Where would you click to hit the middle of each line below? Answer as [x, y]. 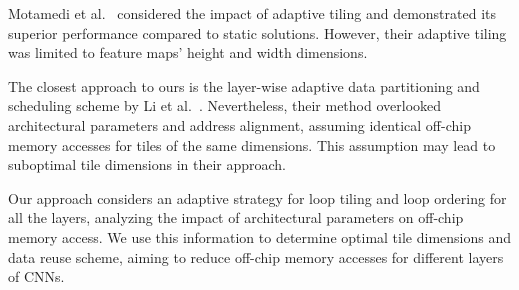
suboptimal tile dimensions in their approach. [147, 164]
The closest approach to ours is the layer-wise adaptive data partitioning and [244, 85]
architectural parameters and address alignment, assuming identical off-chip [239, 124]
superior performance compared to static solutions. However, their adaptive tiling [257, 32]
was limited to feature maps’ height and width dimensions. [188, 52]
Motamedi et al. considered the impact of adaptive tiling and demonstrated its [252, 13]
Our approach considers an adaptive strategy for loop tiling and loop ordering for [257, 197]
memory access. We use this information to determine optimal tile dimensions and [259, 236]
